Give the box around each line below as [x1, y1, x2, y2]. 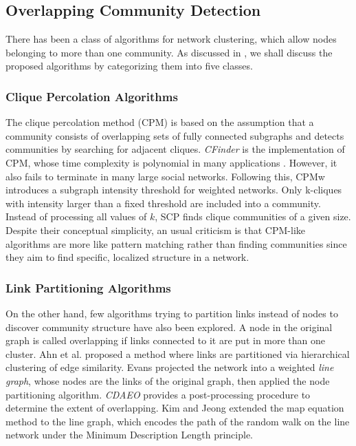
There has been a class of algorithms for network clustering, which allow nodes [5, 32, 337, 46]
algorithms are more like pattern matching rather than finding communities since [5, 236, 347, 251]
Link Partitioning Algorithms [5, 279, 171, 296]
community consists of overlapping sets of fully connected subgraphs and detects [5, 128, 344, 142]
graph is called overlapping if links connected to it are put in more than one [5, 333, 326, 348]
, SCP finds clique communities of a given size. [155, 209, 351, 224]
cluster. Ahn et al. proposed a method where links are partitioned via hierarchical [5, 346, 350, 361]
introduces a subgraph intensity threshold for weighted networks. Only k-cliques [5, 182, 342, 197]
